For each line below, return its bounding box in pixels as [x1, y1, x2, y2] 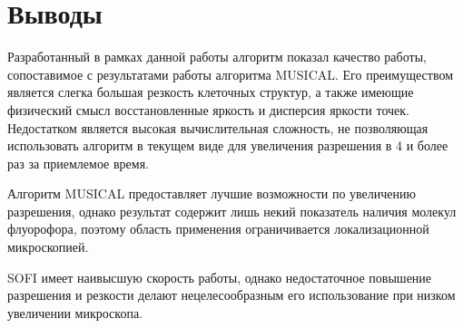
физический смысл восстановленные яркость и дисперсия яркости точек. [7, 100, 410, 119]
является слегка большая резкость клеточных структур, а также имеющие [7, 82, 414, 101]
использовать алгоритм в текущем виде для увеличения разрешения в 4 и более [7, 136, 448, 155]
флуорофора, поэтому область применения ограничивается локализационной [7, 219, 429, 238]
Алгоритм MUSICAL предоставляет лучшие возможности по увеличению [7, 184, 416, 203]
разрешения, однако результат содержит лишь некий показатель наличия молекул [7, 201, 457, 220]
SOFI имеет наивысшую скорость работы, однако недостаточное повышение [7, 267, 432, 286]
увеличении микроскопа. [7, 303, 143, 322]
